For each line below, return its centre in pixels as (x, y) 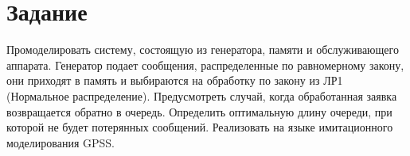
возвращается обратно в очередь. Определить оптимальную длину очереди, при (199, 111)
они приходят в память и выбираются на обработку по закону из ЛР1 (175, 80)
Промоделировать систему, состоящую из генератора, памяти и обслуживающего (203, 49)
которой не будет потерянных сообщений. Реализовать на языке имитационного (200, 127)
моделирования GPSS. (61, 142)
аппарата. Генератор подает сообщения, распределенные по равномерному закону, (205, 65)
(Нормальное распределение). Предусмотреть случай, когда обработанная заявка (202, 95)
